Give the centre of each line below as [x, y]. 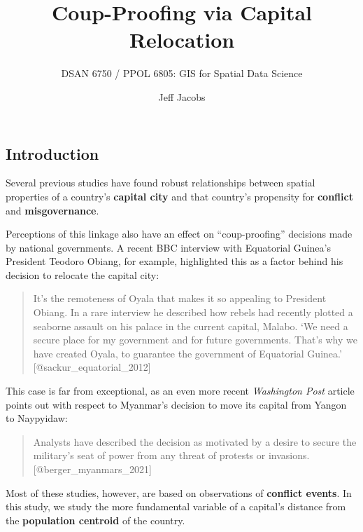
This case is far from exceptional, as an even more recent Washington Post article [180, 391]
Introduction [52, 153]
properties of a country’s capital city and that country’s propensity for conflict [179, 196]
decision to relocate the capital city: [83, 274]
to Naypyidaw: [37, 418]
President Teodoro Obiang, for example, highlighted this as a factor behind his [175, 261]
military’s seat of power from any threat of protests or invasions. [171, 455]
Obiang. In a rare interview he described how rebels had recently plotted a [193, 312]
